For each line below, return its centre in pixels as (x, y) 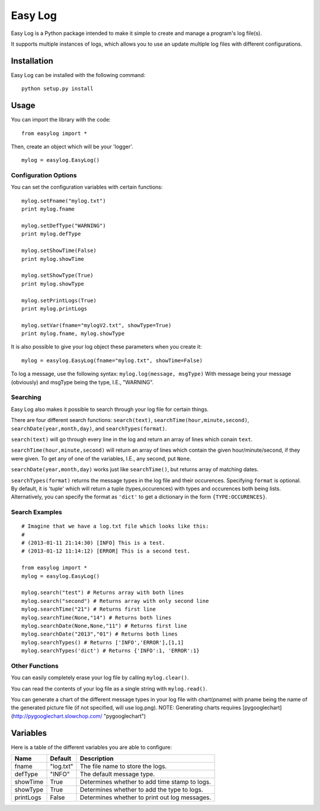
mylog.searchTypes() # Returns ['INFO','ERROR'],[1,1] (103, 642)
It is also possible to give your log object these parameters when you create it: (106, 347)
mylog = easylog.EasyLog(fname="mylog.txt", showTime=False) (112, 360)
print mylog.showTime (53, 259)
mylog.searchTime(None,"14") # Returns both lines (97, 617)
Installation (32, 61)
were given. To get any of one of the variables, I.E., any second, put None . (101, 458)
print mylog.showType (53, 284)
